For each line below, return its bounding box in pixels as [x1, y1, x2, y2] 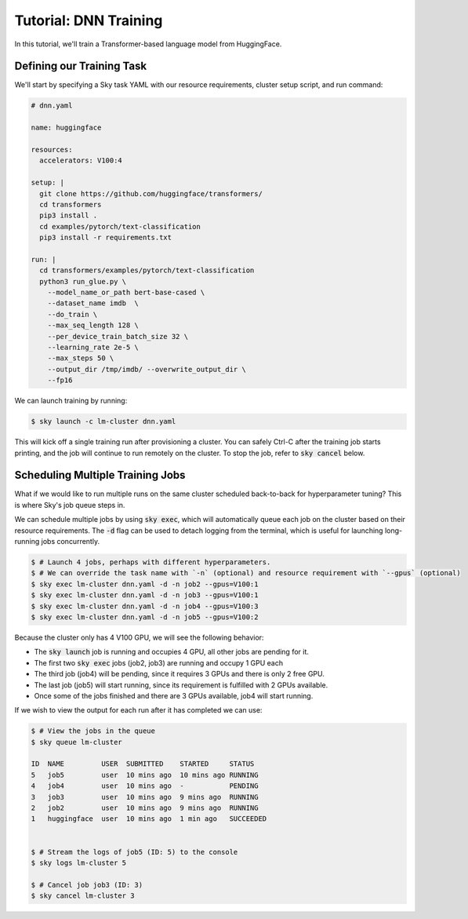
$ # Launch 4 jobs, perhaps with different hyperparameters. [31, 558, 271, 567]
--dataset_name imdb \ [47, 299, 139, 308]
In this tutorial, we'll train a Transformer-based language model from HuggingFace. [14, 39, 282, 49]
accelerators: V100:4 [39, 156, 123, 165]
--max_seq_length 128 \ [47, 321, 139, 330]
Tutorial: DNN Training [14, 12, 163, 29]
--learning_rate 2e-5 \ [47, 343, 139, 352]
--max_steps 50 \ [47, 354, 114, 363]
